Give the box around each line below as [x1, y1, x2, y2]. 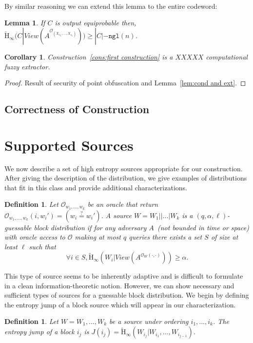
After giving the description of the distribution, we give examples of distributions [4, 173, 247, 183]
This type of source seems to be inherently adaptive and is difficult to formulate [4, 271, 243, 281]
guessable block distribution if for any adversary [4, 222, 147, 232]
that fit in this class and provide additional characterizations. [4, 182, 187, 193]
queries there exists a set [129, 232, 202, 242]
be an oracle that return [87, 199, 158, 209]
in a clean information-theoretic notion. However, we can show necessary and [4, 280, 234, 290]
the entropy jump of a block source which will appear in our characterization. [4, 300, 236, 310]
